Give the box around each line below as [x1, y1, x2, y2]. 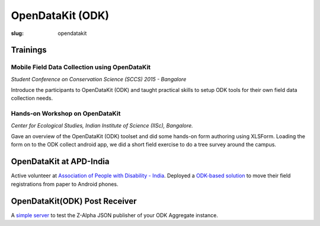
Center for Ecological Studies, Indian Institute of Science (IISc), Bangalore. [11, 122, 194, 129]
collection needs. [11, 95, 53, 102]
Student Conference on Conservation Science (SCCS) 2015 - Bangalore [11, 75, 187, 82]
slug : [11, 30, 24, 37]
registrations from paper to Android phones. [11, 180, 119, 187]
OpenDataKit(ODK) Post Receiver [11, 196, 137, 206]
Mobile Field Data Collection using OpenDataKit [11, 63, 151, 71]
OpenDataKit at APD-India [11, 157, 110, 167]
